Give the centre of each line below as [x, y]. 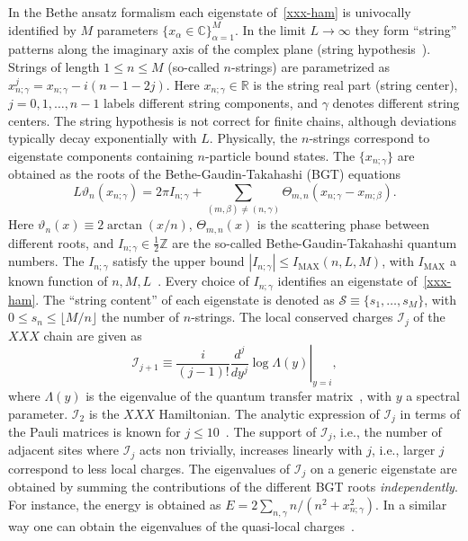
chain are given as [93, 335]
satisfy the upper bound [179, 261]
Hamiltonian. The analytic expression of [269, 413]
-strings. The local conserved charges [292, 317]
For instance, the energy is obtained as [115, 504]
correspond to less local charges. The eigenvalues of [149, 468]
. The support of [271, 432]
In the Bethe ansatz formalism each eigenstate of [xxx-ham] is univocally [210, 12]
